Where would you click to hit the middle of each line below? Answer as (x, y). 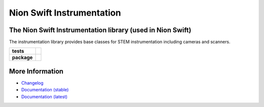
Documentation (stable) (45, 90)
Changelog (32, 83)
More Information (36, 71)
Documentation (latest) (44, 96)
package (22, 58)
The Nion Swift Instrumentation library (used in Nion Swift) (100, 30)
